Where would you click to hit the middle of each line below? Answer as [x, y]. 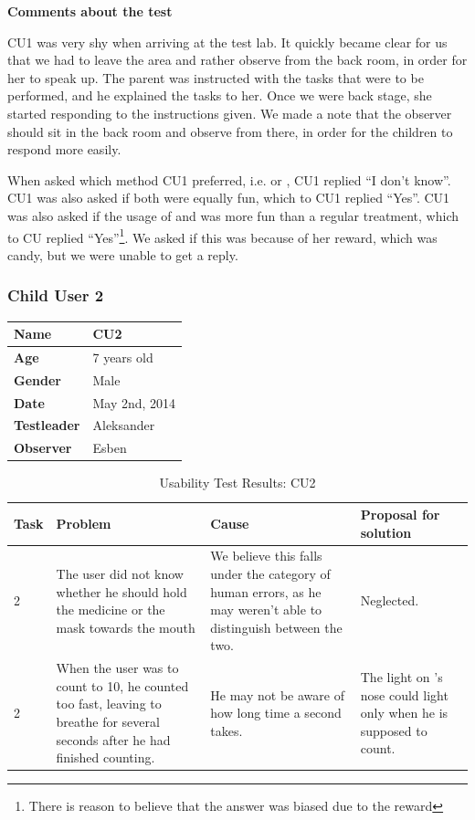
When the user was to [117, 668]
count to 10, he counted [122, 685]
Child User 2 [56, 295]
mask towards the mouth [126, 627]
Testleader [47, 425]
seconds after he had [113, 739]
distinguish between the [276, 627]
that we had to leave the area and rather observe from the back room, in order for [237, 60]
